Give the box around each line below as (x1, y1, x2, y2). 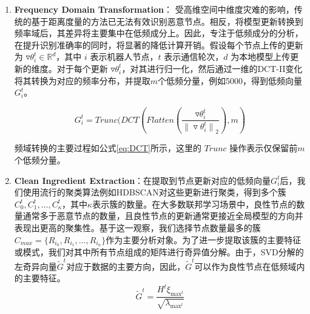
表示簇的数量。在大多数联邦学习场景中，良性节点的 (92, 197, 297, 210)
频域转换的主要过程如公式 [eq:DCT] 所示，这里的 (14, 142, 201, 154)
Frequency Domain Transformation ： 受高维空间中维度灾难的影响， (14, 3, 294, 15)
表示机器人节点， (90, 50, 158, 63)
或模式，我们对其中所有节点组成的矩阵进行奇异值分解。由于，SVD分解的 (14, 246, 304, 258)
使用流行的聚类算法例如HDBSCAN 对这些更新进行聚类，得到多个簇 (22, 186, 286, 198)
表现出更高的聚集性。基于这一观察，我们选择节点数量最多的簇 (14, 221, 261, 234)
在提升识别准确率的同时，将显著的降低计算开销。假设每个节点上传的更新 (14, 38, 303, 51)
